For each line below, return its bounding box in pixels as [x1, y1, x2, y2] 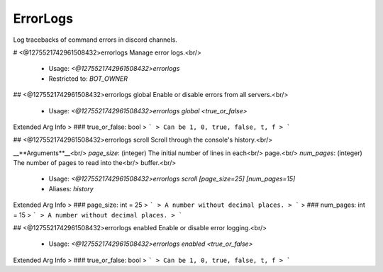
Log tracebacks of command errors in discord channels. [13, 35, 177, 44]
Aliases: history [48, 184, 94, 193]
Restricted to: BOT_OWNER [48, 74, 128, 83]
